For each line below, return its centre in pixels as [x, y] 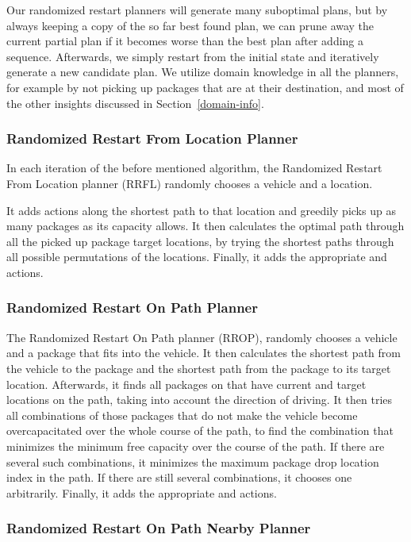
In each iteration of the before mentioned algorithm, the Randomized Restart [194, 168]
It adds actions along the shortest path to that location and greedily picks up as [201, 210]
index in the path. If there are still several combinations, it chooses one [179, 477]
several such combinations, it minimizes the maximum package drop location [193, 461]
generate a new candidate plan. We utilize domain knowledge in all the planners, [203, 72]
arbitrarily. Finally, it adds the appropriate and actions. [142, 492]
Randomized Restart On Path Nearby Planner [159, 528]
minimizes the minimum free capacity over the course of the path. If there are [196, 446]
